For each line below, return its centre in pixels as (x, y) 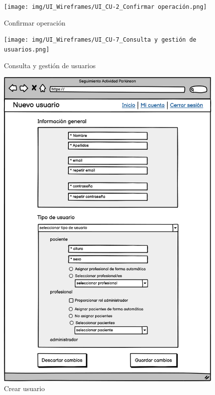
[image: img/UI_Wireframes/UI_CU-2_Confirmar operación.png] (106, 7)
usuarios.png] (27, 49)
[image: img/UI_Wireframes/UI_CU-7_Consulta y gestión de (100, 40)
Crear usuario (24, 388)
